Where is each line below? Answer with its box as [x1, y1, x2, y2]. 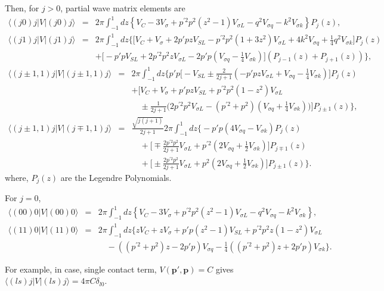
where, [5, 171, 29, 183]
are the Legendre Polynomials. [60, 171, 172, 183]
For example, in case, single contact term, [5, 262, 157, 275]
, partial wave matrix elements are [60, 2, 185, 14]
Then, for [5, 2, 39, 14]
